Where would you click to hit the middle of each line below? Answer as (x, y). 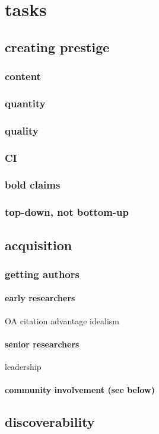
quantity (25, 103)
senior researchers (42, 344)
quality (22, 130)
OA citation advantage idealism (62, 320)
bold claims (33, 185)
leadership (23, 367)
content (23, 76)
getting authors (42, 274)
